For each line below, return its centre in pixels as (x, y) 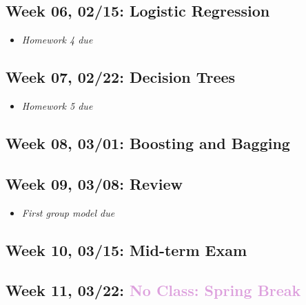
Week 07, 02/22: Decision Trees (121, 77)
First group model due (68, 212)
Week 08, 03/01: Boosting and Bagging (148, 142)
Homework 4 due (57, 40)
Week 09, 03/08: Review (94, 183)
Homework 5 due (57, 106)
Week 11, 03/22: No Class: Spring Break (153, 290)
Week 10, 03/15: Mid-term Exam (126, 249)
